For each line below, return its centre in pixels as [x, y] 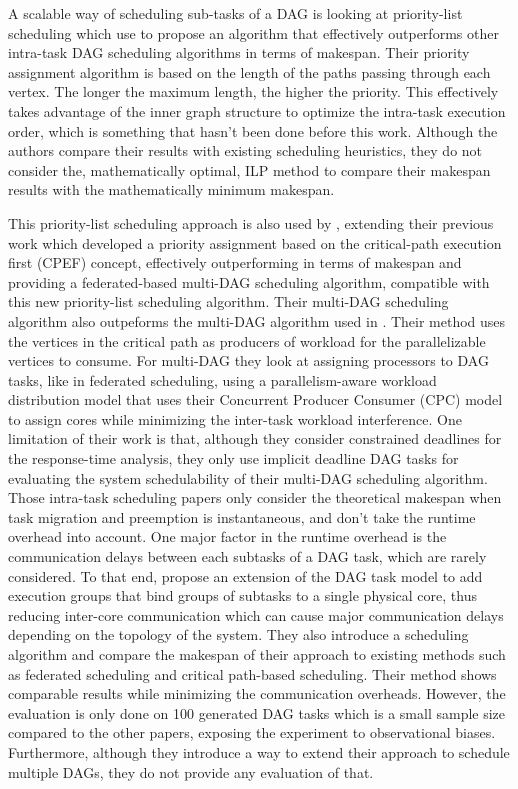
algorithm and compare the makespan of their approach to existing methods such [257, 654]
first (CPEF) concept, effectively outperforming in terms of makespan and [235, 262]
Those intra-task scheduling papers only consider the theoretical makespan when [255, 497]
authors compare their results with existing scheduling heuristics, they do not [245, 150]
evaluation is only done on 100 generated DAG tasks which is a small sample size [257, 712]
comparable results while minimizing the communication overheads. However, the [257, 693]
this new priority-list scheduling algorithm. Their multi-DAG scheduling [228, 301]
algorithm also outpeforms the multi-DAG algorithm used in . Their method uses [257, 320]
